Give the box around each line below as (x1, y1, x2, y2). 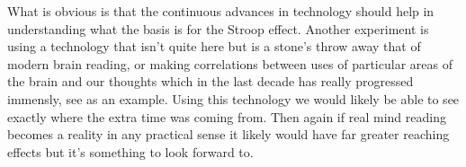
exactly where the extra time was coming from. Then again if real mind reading (7, 107, 446, 126)
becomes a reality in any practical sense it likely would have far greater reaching (7, 125, 450, 144)
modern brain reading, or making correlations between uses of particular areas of (7, 54, 453, 73)
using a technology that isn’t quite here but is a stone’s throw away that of (7, 37, 421, 56)
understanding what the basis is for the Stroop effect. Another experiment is (7, 19, 429, 38)
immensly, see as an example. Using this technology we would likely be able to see (7, 89, 460, 108)
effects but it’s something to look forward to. (7, 142, 254, 161)
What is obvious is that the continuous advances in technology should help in (7, 2, 435, 20)
